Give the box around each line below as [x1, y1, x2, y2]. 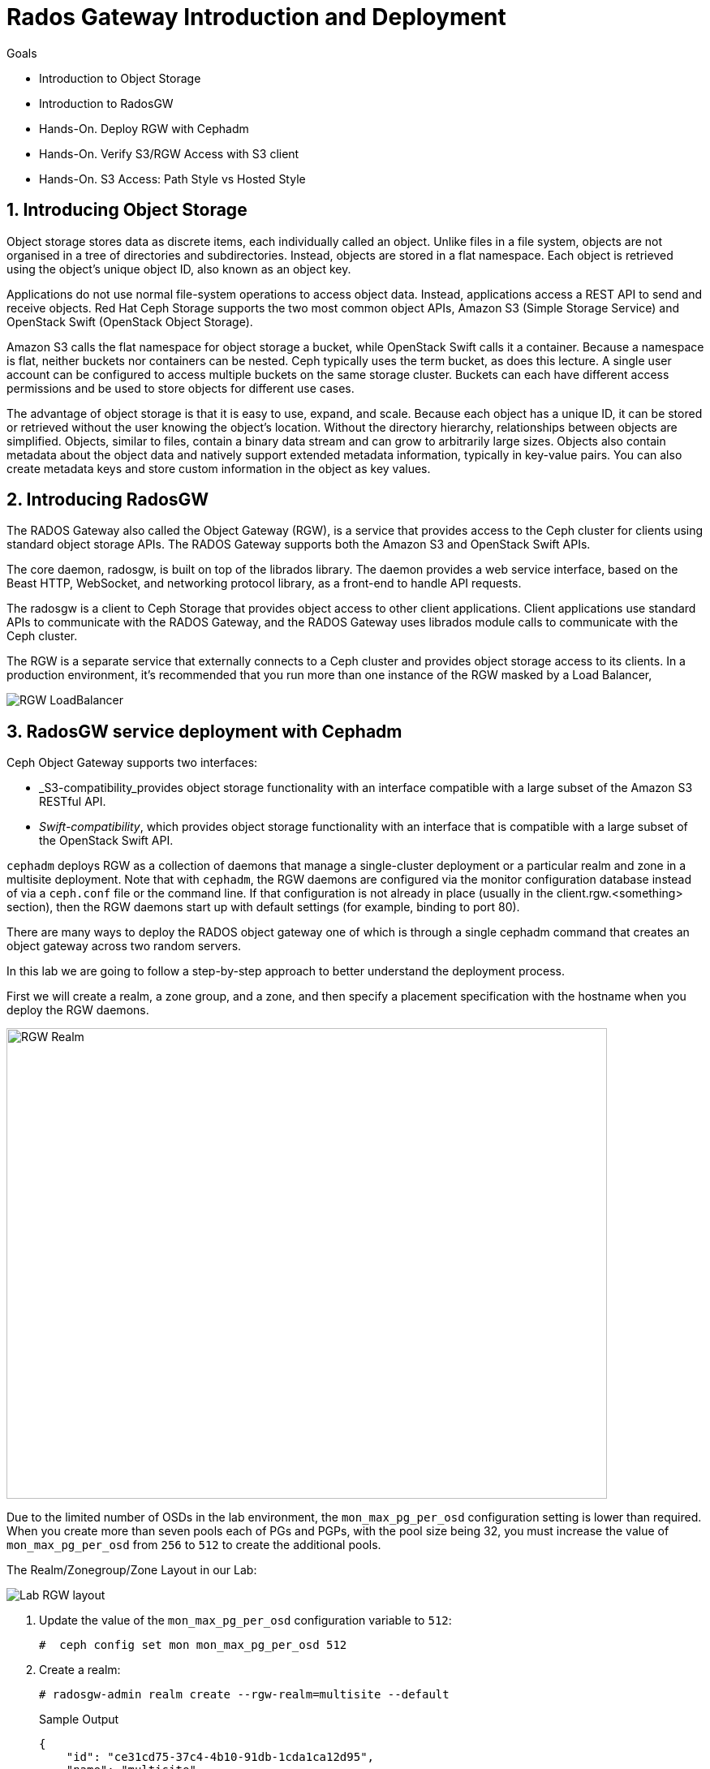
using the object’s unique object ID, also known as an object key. [6, 261, 351, 276]
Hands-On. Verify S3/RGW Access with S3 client [39, 146, 299, 161]
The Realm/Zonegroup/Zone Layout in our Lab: [6, 1563, 257, 1577]
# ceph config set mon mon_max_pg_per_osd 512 [39, 1638, 347, 1652]
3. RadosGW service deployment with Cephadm [6, 721, 402, 742]
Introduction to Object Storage [39, 71, 201, 85]
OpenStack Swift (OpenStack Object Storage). [6, 314, 253, 329]
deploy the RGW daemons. [6, 1003, 149, 1018]
